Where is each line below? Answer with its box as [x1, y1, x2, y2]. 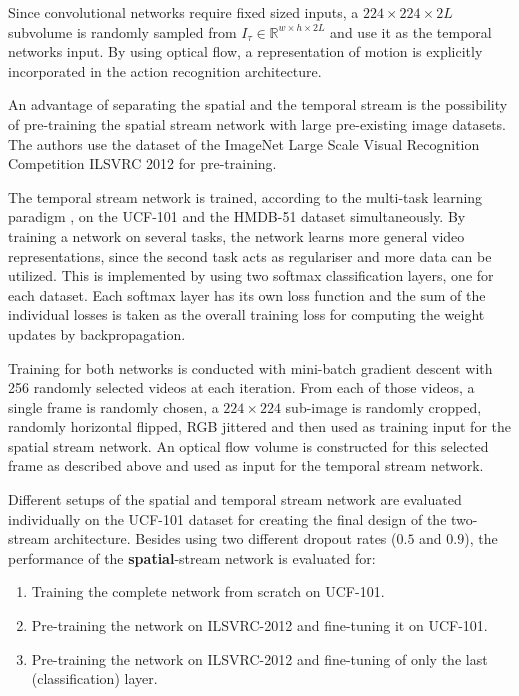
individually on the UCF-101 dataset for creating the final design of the [8, 508, 447, 529]
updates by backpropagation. [8, 323, 186, 344]
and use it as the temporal [330, 21, 492, 42]
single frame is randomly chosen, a [8, 396, 219, 417]
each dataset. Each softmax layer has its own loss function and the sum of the [8, 284, 486, 305]
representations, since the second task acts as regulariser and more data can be [8, 245, 492, 266]
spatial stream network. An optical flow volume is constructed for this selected [8, 435, 489, 456]
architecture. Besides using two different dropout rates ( [53, 528, 397, 549]
